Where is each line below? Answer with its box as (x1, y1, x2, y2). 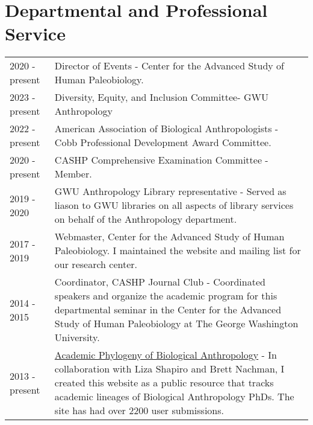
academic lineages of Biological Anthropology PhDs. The (54, 389, 294, 404)
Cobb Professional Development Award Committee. (54, 135, 271, 150)
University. (54, 330, 100, 345)
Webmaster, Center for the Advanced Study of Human (54, 229, 285, 244)
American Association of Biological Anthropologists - (54, 121, 279, 136)
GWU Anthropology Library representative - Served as (54, 184, 287, 199)
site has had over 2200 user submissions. (54, 403, 224, 418)
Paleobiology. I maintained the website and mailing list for (54, 243, 301, 258)
